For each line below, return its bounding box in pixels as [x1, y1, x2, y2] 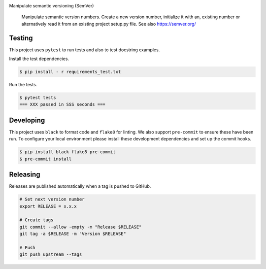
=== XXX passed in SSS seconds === [19, 101, 105, 107]
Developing [9, 116, 45, 124]
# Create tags [19, 217, 54, 223]
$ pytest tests [19, 95, 56, 101]
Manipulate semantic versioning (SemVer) [9, 3, 94, 8]
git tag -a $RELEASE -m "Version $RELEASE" [19, 231, 127, 236]
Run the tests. [9, 82, 37, 88]
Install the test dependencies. [9, 56, 69, 62]
